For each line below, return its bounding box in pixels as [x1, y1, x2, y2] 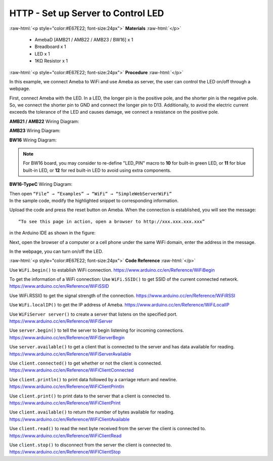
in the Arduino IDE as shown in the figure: [9, 230, 96, 236]
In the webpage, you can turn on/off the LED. [9, 248, 103, 254]
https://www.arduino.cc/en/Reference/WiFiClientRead [9, 432, 122, 439]
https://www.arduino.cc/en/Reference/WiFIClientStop [9, 449, 121, 455]
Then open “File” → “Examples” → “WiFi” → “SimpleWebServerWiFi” [9, 190, 172, 196]
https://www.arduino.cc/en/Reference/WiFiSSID [9, 283, 109, 289]
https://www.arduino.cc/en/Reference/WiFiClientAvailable [9, 416, 130, 422]
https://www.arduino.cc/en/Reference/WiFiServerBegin [9, 334, 125, 340]
